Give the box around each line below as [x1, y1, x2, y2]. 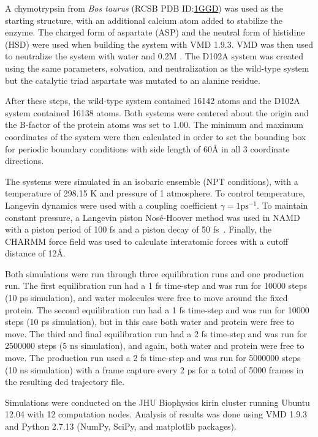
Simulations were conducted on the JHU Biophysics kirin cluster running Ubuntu [5, 395, 310, 408]
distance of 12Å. [5, 247, 66, 260]
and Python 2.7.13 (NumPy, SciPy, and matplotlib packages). [5, 420, 237, 432]
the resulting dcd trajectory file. [5, 375, 125, 388]
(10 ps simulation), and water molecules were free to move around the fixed [5, 291, 288, 304]
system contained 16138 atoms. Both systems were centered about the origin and [5, 106, 309, 119]
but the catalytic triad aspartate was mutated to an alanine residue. [5, 73, 260, 86]
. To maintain [257, 198, 308, 211]
